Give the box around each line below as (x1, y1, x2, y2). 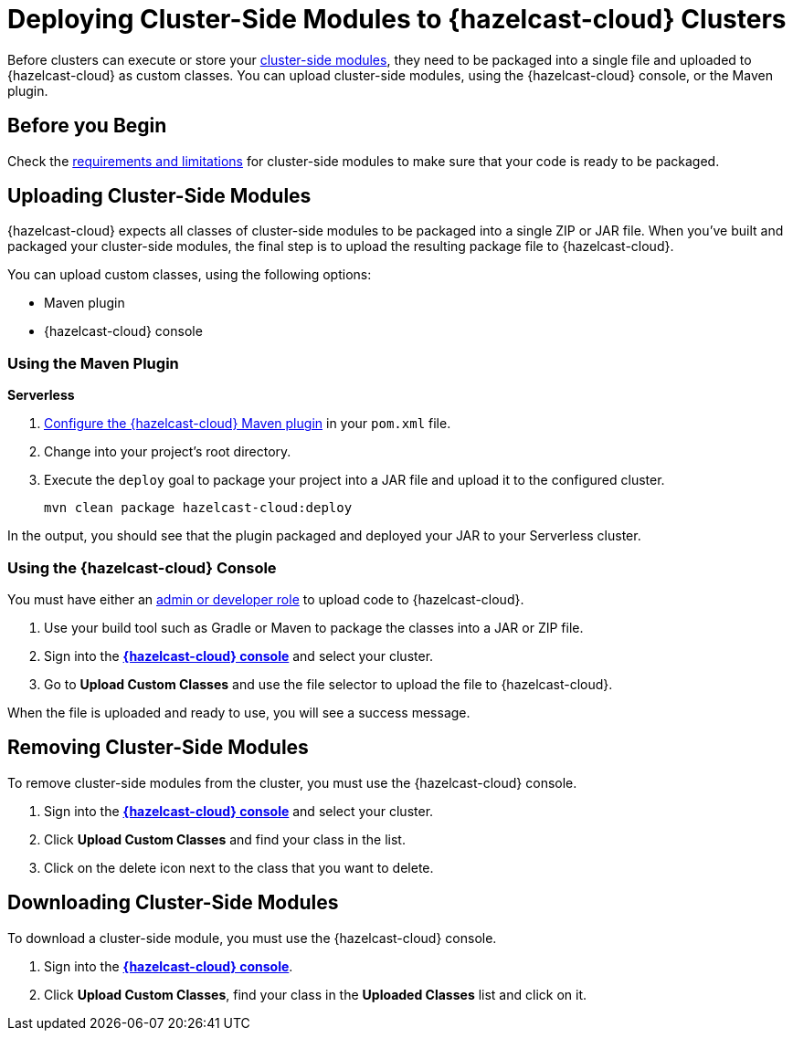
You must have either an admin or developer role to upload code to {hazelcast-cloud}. (7, 591, 524, 607)
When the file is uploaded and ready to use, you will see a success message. (7, 704, 471, 720)
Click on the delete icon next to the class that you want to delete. (44, 859, 434, 875)
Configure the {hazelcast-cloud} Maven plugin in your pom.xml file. (44, 415, 451, 432)
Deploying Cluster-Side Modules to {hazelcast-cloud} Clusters (7, 4, 787, 35)
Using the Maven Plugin (7, 353, 179, 372)
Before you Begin (7, 114, 167, 138)
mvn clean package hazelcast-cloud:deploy (44, 500, 353, 516)
